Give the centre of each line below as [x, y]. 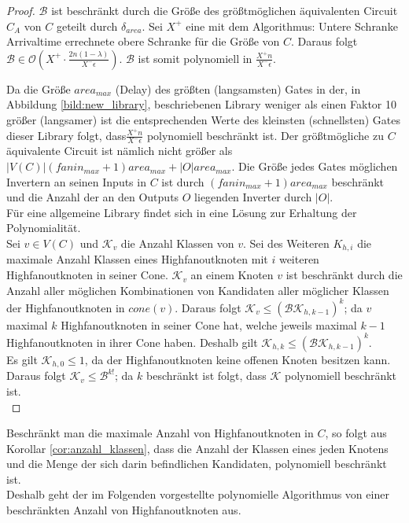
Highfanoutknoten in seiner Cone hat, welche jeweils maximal [209, 324]
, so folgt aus [356, 433]
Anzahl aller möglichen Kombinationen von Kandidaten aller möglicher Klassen [198, 290]
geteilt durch [87, 26]
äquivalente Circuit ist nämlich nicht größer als [120, 151]
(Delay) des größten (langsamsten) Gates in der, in [238, 88]
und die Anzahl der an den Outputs [93, 197]
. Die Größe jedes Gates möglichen [315, 166]
